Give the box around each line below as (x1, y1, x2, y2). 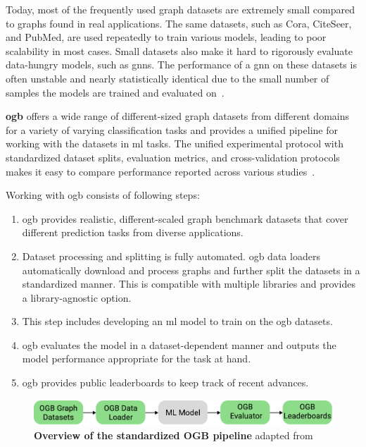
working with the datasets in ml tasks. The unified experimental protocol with (6, 136, 343, 151)
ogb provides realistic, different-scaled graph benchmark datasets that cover (22, 211, 348, 226)
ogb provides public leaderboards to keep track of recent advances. (22, 375, 309, 390)
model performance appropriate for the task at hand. (22, 351, 251, 366)
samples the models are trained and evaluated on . (6, 85, 225, 99)
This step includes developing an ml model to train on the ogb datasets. (22, 314, 333, 329)
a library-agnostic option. (22, 290, 132, 305)
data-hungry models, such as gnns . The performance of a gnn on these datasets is (6, 57, 357, 72)
